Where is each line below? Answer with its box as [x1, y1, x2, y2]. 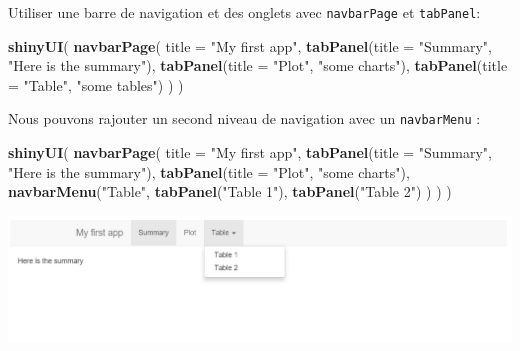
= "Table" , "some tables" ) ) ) [8, 74, 184, 95]
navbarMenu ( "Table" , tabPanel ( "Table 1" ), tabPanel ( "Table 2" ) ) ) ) [8, 181, 452, 202]
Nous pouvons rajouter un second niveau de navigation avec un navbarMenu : [8, 108, 481, 129]
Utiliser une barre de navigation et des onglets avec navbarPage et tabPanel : [8, 2, 481, 22]
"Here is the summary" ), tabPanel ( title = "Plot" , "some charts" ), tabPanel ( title [8, 55, 508, 76]
